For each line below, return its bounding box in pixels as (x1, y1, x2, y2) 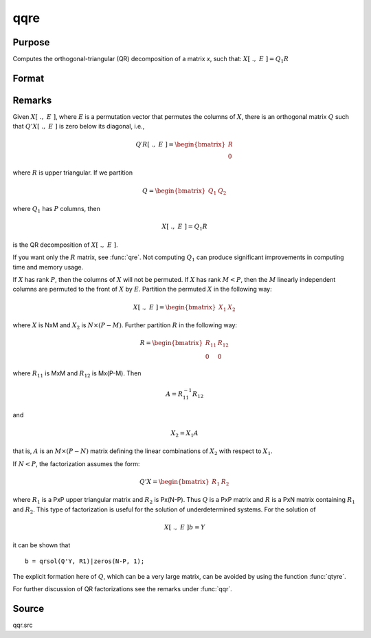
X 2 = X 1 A (170, 429, 199, 439)
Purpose (12, 36, 50, 48)
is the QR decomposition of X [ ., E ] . (12, 241, 118, 249)
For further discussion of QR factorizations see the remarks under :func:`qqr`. (12, 585, 233, 593)
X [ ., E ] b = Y (164, 523, 205, 531)
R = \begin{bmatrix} (139, 339, 203, 347)
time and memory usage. (12, 263, 84, 271)
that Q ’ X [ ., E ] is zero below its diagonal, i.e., (12, 122, 145, 131)
